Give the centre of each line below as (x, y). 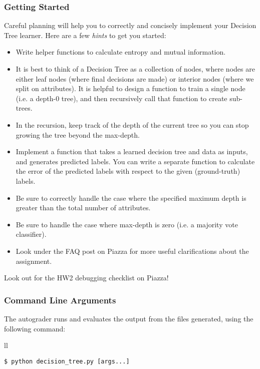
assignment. (34, 261)
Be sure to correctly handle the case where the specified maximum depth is (131, 198)
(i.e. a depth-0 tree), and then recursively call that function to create (121, 98)
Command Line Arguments (60, 300)
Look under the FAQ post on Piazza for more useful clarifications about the (132, 251)
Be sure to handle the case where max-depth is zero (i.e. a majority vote (127, 224)
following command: (35, 328)
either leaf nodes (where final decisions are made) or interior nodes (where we (135, 78)
